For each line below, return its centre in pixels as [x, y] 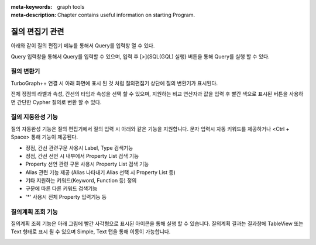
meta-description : [34, 15]
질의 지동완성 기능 [35, 117]
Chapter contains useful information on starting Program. [126, 15]
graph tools [71, 7]
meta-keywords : [32, 7]
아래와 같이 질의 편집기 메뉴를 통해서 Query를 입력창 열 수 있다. [83, 46]
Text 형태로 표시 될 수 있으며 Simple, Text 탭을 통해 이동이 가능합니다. [91, 232]
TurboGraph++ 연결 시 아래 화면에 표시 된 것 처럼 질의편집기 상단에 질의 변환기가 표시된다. [114, 83]
